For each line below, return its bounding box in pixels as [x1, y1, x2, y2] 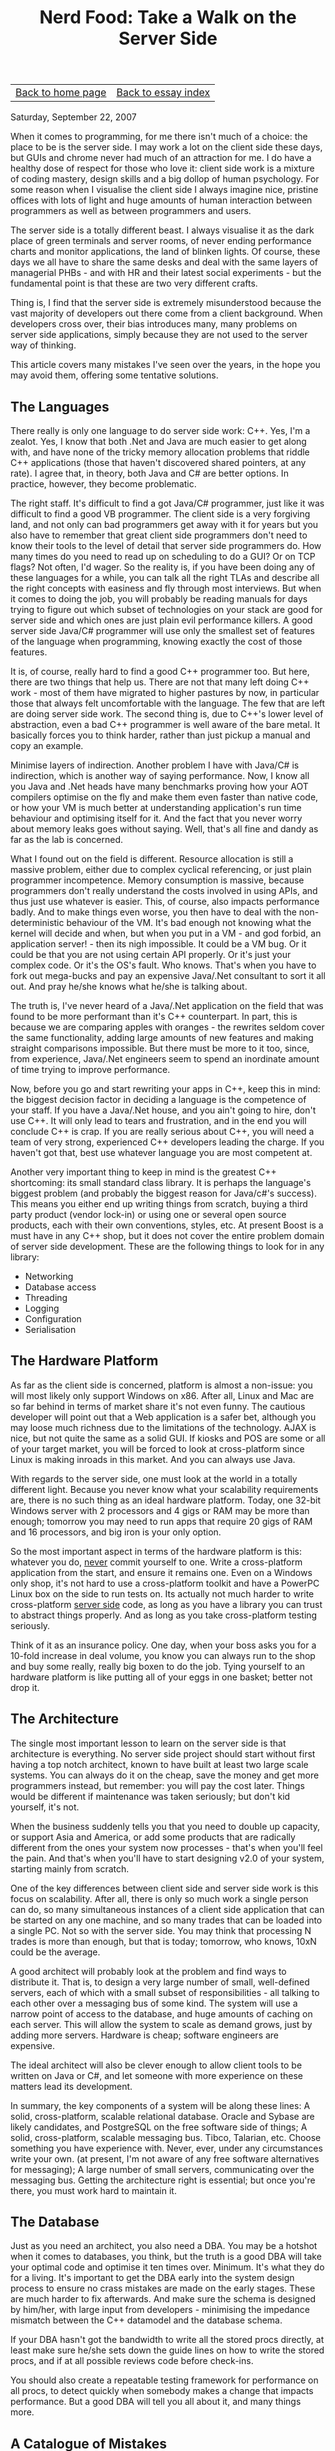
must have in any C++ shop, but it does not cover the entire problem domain [10, 1230, 325, 1241]
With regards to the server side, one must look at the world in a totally [10, 1472, 298, 1485]
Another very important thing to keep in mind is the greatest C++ [10, 1166, 277, 1178]
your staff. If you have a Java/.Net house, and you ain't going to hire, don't [10, 1104, 317, 1116]
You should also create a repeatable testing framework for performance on [10, 2374, 319, 2386]
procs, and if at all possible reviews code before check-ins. [10, 2355, 254, 2367]
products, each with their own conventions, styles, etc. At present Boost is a [10, 1219, 324, 1231]
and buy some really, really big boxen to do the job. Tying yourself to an [10, 1660, 306, 1672]
